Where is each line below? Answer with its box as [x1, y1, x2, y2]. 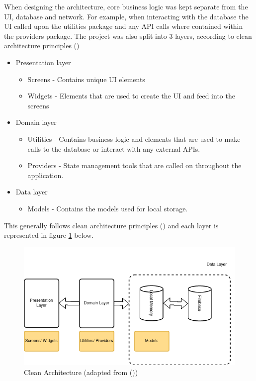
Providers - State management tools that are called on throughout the [27, 160, 242, 171]
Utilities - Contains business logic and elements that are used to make [27, 133, 241, 144]
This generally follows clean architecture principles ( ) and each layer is [4, 220, 219, 230]
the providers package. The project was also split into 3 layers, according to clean [4, 30, 252, 41]
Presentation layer [15, 57, 71, 67]
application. [27, 170, 64, 180]
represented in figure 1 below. [4, 230, 94, 240]
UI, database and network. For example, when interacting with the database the [4, 11, 249, 21]
